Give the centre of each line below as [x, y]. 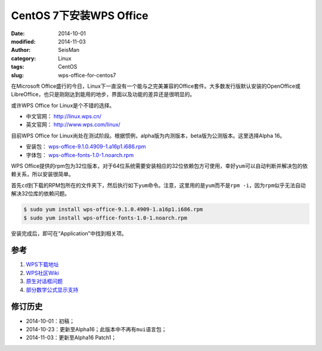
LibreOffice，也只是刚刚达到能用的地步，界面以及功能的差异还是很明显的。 [103, 94]
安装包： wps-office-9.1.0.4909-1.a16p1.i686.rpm [86, 147]
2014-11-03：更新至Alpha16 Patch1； [71, 338]
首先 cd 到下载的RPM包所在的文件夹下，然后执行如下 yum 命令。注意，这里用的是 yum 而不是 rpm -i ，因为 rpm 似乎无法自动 [158, 185]
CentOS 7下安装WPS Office [80, 16]
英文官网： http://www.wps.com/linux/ [73, 125]
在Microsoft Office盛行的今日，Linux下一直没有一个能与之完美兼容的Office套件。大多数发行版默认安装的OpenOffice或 [156, 86]
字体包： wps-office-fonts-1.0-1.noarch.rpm [80, 155]
